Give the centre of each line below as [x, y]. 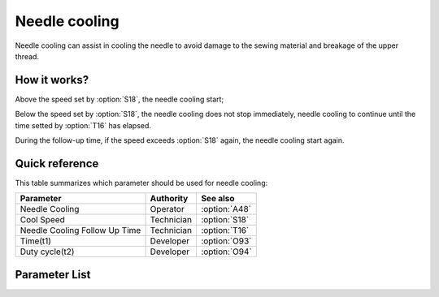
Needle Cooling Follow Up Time [80, 230]
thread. [27, 56]
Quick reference [57, 164]
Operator [167, 209]
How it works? [52, 80]
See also [217, 199]
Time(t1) [36, 241]
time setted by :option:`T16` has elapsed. [83, 125]
